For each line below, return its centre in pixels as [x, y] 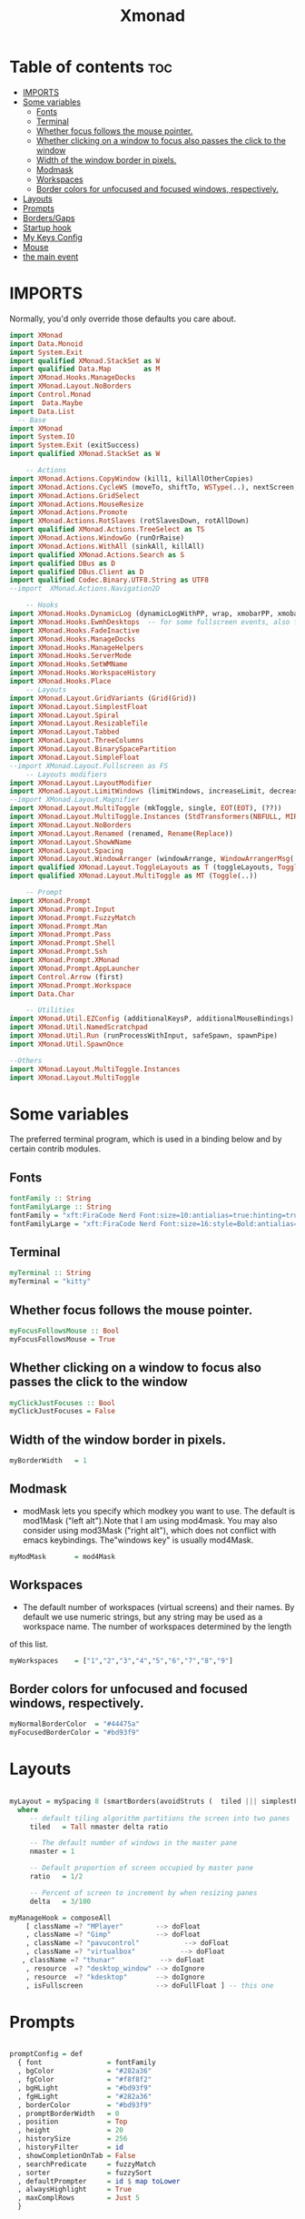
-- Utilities [50, 1010]
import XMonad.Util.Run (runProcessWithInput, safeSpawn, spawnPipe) [144, 1036]
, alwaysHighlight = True [74, 2190]
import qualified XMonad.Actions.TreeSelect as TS [107, 530]
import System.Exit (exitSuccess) [75, 446]
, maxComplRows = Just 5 [79, 2198]
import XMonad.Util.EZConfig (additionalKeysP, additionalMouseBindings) [152, 1019]
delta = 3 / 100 [60, 1901]
